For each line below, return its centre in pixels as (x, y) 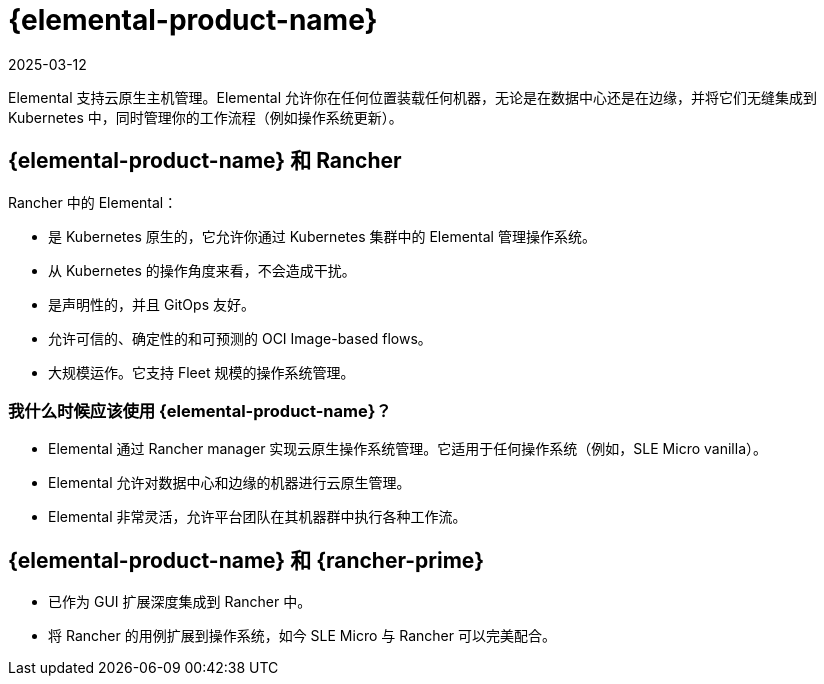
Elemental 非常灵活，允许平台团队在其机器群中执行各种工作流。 (257, 517)
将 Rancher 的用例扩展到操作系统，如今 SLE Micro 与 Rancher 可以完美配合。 (302, 636)
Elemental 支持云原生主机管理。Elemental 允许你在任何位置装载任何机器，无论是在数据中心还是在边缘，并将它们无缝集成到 (413, 97)
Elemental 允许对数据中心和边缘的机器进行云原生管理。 (229, 483)
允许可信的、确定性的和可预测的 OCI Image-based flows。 (240, 338)
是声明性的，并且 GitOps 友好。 (151, 304)
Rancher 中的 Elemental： (93, 202)
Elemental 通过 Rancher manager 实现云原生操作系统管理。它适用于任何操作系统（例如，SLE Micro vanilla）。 (407, 449)
